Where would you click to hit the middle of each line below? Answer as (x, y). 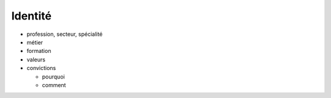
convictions (41, 68)
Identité (32, 16)
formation (39, 51)
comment (54, 85)
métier (35, 42)
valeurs (36, 59)
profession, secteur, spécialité (65, 34)
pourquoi (53, 77)
